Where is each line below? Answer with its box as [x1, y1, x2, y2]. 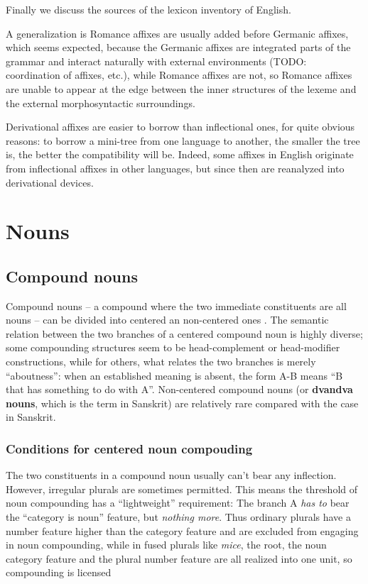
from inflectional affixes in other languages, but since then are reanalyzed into [6, 160, 345, 175]
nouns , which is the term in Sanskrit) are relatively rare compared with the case [6, 395, 359, 410]
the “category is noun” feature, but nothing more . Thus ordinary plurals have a [6, 509, 351, 524]
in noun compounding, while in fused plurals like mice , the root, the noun [6, 537, 327, 552]
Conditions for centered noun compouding [6, 439, 253, 457]
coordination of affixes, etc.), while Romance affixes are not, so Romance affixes [6, 67, 352, 82]
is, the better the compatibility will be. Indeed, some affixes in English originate [6, 147, 354, 162]
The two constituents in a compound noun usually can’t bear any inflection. [6, 468, 337, 483]
